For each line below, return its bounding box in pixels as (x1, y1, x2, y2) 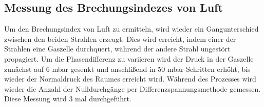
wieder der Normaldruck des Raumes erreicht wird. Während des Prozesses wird (4, 73, 256, 84)
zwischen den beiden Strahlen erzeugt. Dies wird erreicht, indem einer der (4, 33, 236, 44)
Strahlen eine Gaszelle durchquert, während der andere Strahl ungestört (4, 43, 231, 54)
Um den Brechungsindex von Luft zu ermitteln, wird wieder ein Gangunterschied (4, 23, 259, 34)
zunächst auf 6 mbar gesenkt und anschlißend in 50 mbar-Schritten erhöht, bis (4, 63, 251, 74)
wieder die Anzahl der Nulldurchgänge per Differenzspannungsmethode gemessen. (4, 83, 261, 94)
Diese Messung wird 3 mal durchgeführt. (4, 93, 131, 104)
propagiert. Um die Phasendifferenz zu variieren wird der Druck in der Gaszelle (4, 53, 254, 64)
